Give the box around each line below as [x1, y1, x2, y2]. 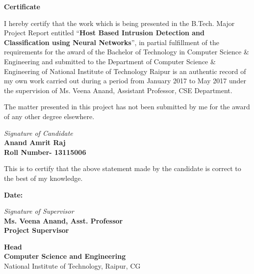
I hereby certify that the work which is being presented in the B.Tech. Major [4, 18, 235, 28]
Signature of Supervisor [4, 206, 74, 216]
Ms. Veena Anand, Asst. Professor [4, 215, 123, 225]
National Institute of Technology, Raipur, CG [4, 261, 141, 271]
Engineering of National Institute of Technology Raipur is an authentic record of [4, 66, 246, 76]
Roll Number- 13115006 [4, 147, 86, 157]
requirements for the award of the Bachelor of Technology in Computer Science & [4, 47, 249, 57]
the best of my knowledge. [4, 173, 83, 183]
